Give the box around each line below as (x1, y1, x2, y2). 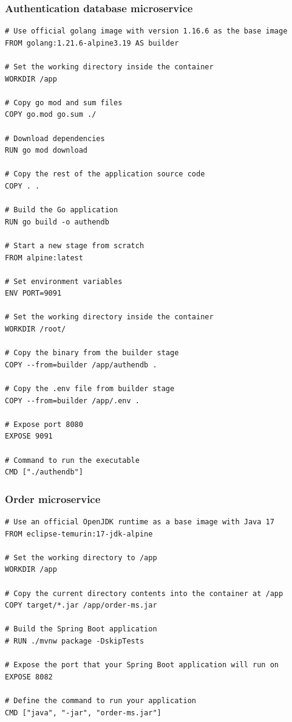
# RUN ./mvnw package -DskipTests (5, 636, 144, 645)
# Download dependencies (5, 134, 105, 143)
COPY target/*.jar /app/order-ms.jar (5, 601, 157, 610)
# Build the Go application (5, 206, 118, 215)
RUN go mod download (5, 146, 88, 155)
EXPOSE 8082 (5, 672, 53, 681)
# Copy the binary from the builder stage (5, 349, 179, 358)
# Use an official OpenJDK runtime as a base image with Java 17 (5, 518, 274, 526)
